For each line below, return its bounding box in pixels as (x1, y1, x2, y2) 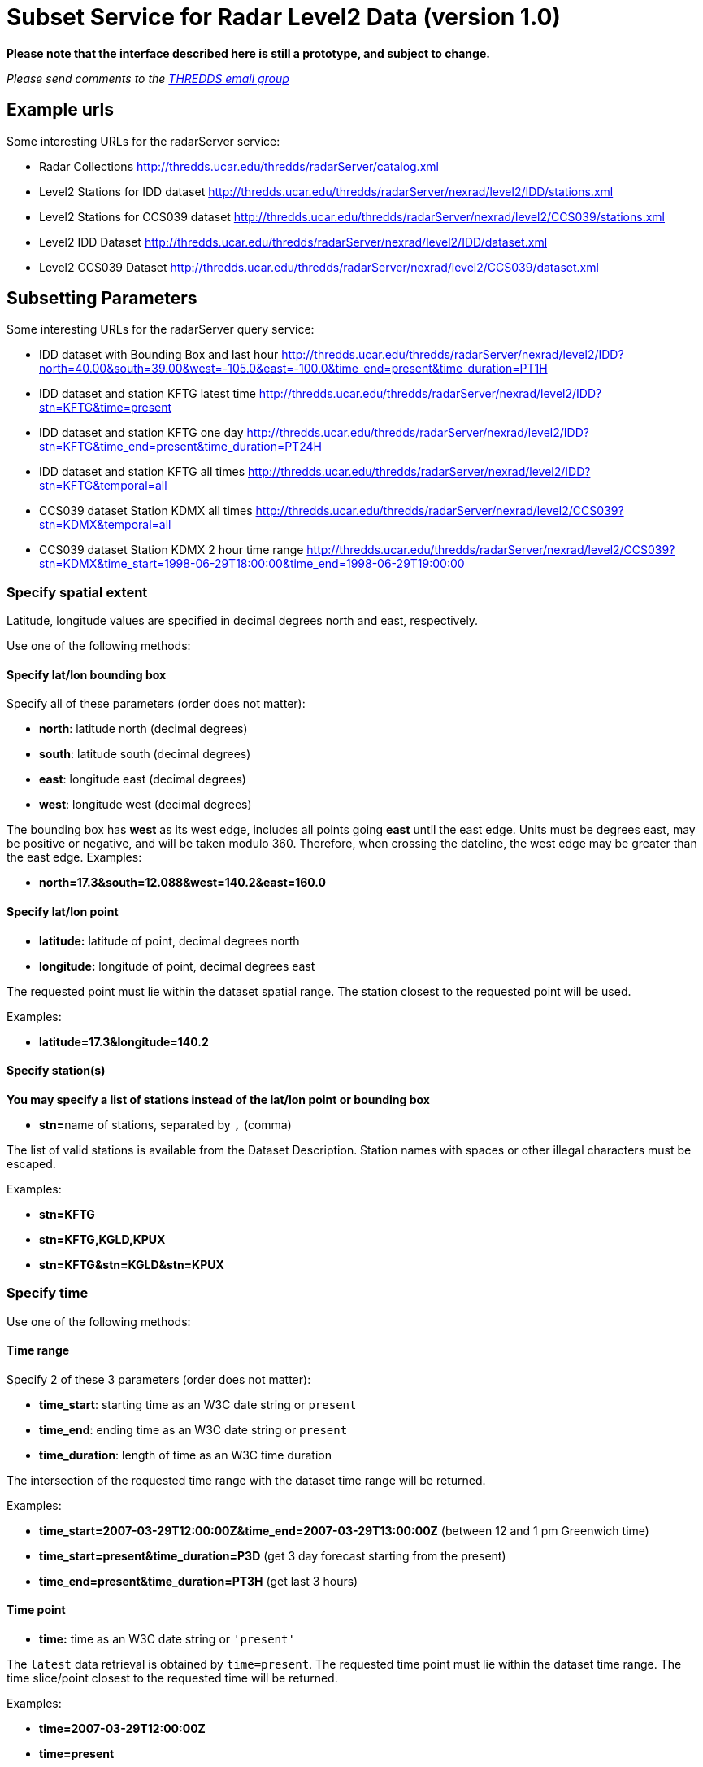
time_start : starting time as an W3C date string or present (39, 1397, 357, 1411)
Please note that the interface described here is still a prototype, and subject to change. (7, 46, 490, 60)
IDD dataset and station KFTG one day (39, 425, 244, 440)
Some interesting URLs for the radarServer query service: (7, 322, 315, 337)
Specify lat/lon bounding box (7, 667, 167, 682)
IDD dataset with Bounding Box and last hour (39, 347, 279, 362)
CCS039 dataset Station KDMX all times (39, 504, 253, 518)
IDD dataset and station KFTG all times (39, 465, 245, 479)
